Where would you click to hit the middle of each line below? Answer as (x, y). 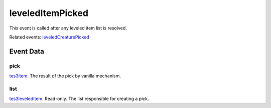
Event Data (27, 51)
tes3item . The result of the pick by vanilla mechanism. (65, 76)
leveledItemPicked (49, 13)
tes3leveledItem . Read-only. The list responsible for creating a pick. (79, 99)
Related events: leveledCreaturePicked (49, 37)
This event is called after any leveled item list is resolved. (68, 28)
